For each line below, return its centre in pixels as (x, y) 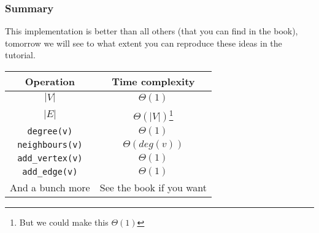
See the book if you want (153, 188)
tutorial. (20, 55)
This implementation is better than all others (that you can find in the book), (152, 31)
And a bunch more (50, 188)
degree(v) (50, 132)
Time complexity (153, 81)
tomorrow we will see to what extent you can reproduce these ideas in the (144, 43)
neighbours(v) (50, 145)
